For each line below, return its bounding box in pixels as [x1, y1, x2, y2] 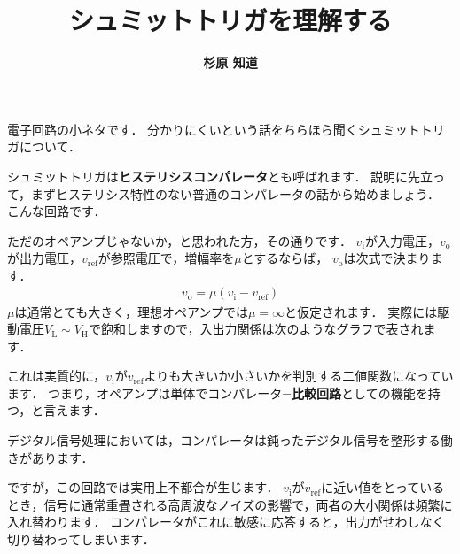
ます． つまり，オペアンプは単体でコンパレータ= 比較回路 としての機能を [7, 383, 428, 402]
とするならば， [241, 249, 329, 267]
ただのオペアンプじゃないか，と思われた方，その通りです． [7, 231, 352, 250]
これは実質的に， [7, 366, 106, 385]
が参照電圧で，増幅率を [97, 249, 235, 267]
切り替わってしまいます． [7, 530, 155, 549]
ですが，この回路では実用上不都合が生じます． [7, 478, 279, 496]
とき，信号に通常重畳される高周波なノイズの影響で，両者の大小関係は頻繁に [7, 495, 453, 513]
